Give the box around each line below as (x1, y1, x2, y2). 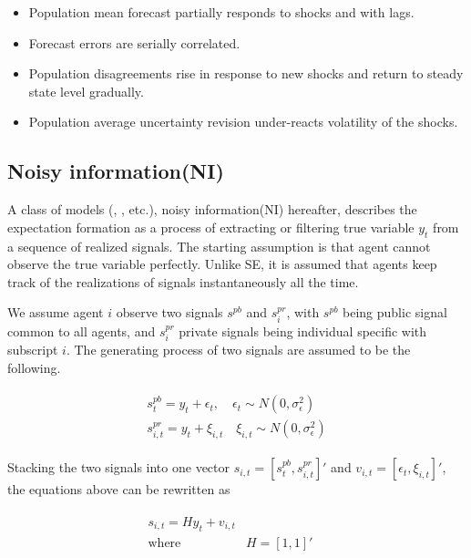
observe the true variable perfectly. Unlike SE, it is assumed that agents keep (7, 254, 437, 274)
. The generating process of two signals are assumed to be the (66, 340, 411, 359)
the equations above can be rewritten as (7, 480, 230, 499)
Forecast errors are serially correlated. (28, 33, 241, 52)
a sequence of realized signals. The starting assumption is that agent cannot (7, 236, 431, 255)
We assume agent (7, 303, 104, 322)
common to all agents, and (7, 321, 156, 340)
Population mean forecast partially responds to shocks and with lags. (28, 3, 415, 21)
